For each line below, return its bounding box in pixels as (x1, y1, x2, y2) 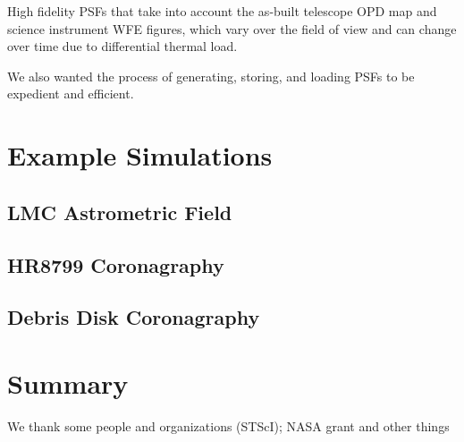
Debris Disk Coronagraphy (7, 303, 260, 331)
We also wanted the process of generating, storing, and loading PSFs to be (7, 66, 415, 85)
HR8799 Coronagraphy (7, 251, 224, 278)
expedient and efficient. (7, 84, 134, 103)
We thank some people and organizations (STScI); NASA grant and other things (7, 416, 450, 435)
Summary (7, 364, 129, 401)
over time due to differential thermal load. (7, 37, 238, 55)
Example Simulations (7, 137, 273, 174)
